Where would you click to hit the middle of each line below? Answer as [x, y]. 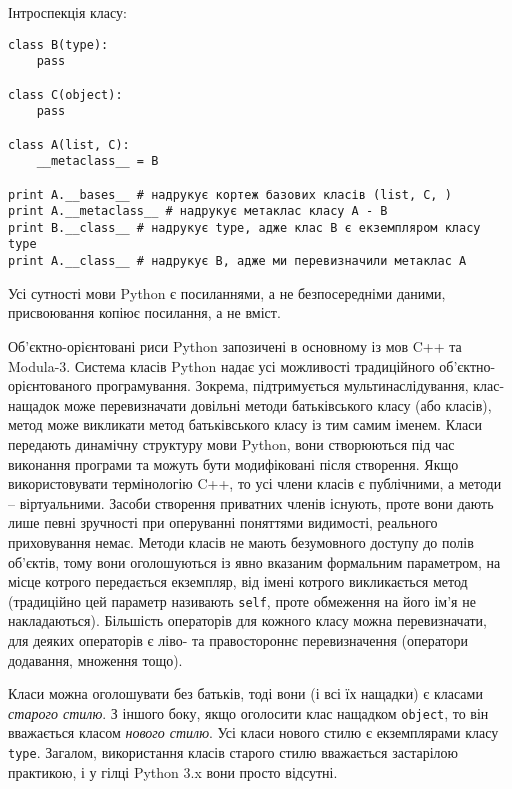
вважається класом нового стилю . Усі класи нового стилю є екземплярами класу [253, 732]
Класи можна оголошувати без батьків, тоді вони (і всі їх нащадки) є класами [245, 693]
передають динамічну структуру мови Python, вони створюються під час [231, 443]
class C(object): [65, 94]
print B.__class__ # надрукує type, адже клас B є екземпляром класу [244, 227]
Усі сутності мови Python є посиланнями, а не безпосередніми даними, [227, 292]
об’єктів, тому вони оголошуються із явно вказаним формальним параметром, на [254, 561]
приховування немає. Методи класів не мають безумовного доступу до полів [241, 541]
